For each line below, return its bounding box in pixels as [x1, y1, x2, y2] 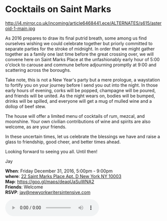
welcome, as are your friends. [5, 124, 66, 130]
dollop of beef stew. [5, 103, 46, 109]
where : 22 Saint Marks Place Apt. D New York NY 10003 [5, 173, 121, 179]
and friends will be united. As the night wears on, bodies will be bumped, [5, 93, 155, 99]
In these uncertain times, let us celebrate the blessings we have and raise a [5, 133, 160, 139]
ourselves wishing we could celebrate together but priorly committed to [5, 40, 153, 46]
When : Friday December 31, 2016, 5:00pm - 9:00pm [5, 168, 113, 174]
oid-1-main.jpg [5, 25, 35, 31]
